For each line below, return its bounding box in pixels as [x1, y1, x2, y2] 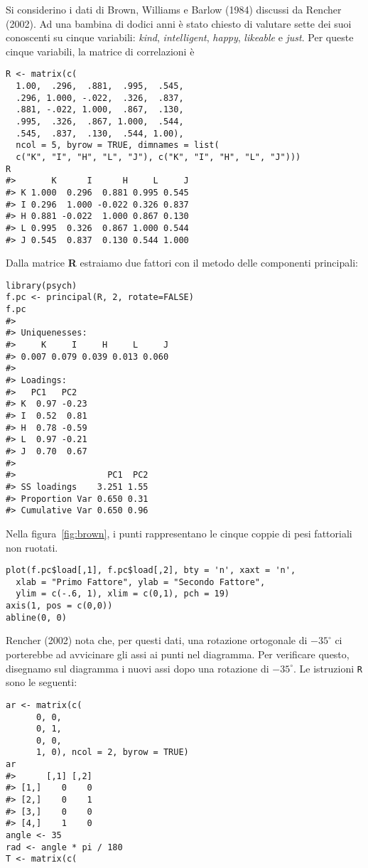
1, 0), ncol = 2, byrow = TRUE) [36, 747, 189, 758]
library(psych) [6, 280, 77, 291]
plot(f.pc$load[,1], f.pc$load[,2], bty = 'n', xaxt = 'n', [6, 565, 296, 576]
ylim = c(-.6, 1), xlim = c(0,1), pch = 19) [16, 589, 229, 599]
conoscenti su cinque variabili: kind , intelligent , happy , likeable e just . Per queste [6, 30, 354, 45]
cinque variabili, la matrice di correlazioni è [6, 43, 195, 58]
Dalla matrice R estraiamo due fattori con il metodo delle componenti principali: [6, 255, 358, 270]
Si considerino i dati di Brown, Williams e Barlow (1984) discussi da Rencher [6, 2, 342, 16]
